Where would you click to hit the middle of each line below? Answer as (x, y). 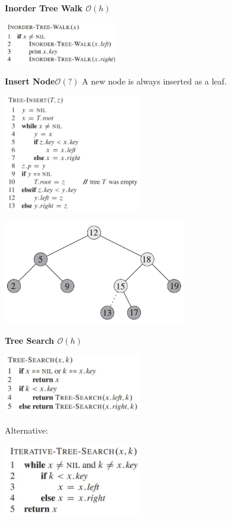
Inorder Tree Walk (44, 8)
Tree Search (30, 340)
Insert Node (30, 81)
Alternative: (26, 430)
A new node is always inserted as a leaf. (154, 81)
